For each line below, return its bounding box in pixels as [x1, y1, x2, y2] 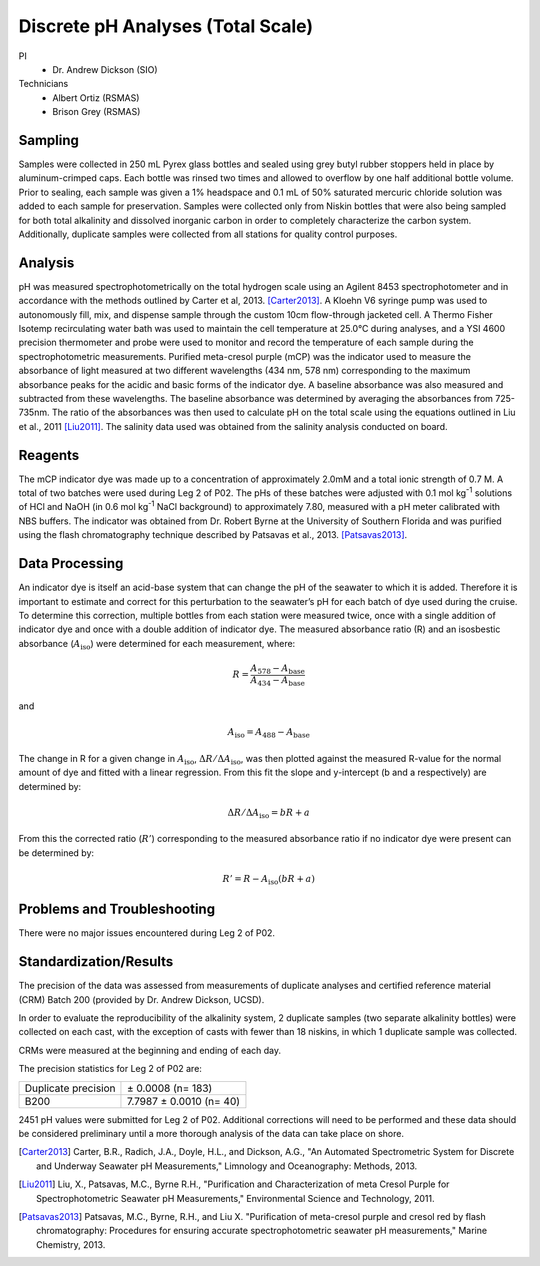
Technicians [18, 78, 69, 90]
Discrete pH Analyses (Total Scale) [18, 15, 314, 37]
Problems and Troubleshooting [18, 901, 215, 918]
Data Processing [18, 555, 124, 572]
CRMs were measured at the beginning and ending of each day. [18, 1044, 282, 1056]
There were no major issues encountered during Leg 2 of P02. [18, 927, 275, 939]
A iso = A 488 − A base [227, 726, 310, 740]
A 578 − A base [250, 662, 305, 676]
